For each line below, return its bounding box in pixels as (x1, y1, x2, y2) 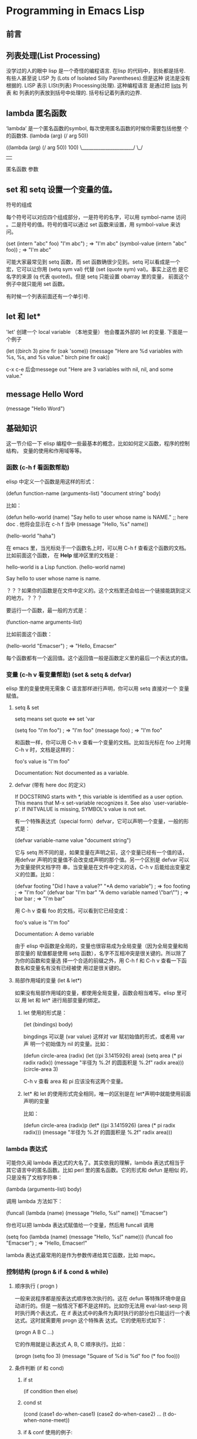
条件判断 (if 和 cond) (14, 1364, 64, 1372)
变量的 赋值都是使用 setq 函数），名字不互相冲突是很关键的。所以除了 (19, 950, 186, 957)
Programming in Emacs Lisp (6, 4, 145, 18)
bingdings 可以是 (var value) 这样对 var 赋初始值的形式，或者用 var (23, 1033, 185, 1040)
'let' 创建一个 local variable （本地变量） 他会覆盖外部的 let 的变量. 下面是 (6, 328, 183, 335)
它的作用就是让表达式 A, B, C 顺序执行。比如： (14, 1340, 127, 1347)
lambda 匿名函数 (6, 108, 67, 118)
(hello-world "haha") (6, 532, 56, 539)
